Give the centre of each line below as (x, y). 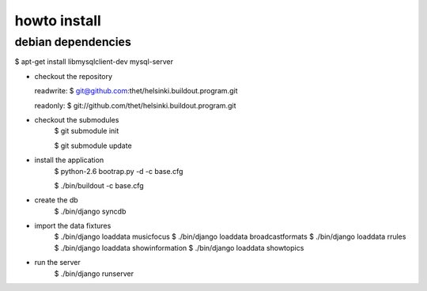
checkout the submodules (77, 119)
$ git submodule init (87, 131)
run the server (57, 263)
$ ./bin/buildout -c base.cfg (99, 185)
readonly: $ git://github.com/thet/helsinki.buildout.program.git (135, 105)
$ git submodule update (93, 145)
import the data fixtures (73, 226)
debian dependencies (73, 42)
